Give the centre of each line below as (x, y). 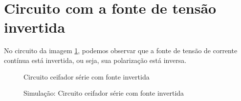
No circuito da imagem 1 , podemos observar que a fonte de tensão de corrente (121, 50)
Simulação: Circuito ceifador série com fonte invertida (104, 93)
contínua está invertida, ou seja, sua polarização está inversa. (95, 60)
